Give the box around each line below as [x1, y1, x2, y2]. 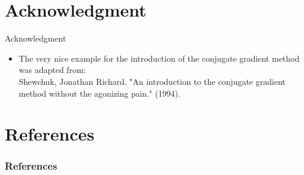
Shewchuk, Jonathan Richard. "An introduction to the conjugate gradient [18, 75, 286, 87]
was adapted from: [18, 63, 86, 76]
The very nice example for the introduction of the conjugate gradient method [18, 52, 300, 64]
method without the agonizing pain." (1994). [18, 87, 181, 99]
